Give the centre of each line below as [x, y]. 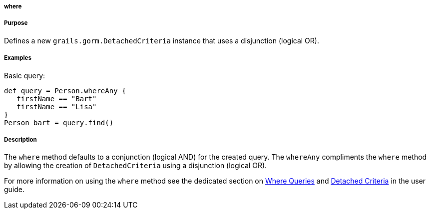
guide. [14, 190]
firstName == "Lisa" [57, 106]
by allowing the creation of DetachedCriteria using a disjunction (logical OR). [136, 166]
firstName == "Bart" [57, 99]
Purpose [16, 23]
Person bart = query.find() [59, 122]
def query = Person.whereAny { [65, 91]
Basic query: [25, 75]
